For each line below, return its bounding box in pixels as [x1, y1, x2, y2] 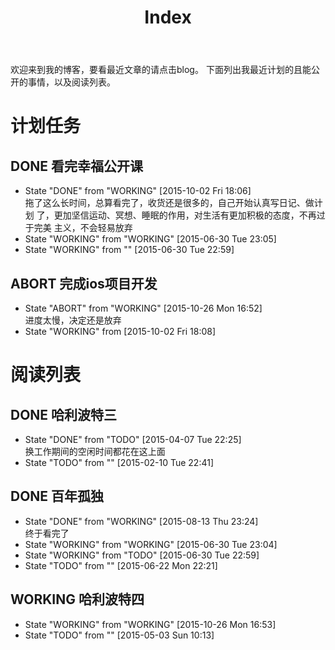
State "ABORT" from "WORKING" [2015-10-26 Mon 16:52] [24, 302, 263, 314]
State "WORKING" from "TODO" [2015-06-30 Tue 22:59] [24, 549, 260, 561]
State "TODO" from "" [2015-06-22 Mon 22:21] [24, 559, 218, 571]
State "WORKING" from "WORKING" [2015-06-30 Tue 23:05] [24, 233, 277, 245]
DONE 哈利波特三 [10, 406, 118, 423]
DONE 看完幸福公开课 [10, 157, 144, 175]
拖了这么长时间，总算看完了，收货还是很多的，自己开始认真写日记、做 [24, 197, 315, 209]
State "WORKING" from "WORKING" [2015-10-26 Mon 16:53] [24, 618, 277, 630]
